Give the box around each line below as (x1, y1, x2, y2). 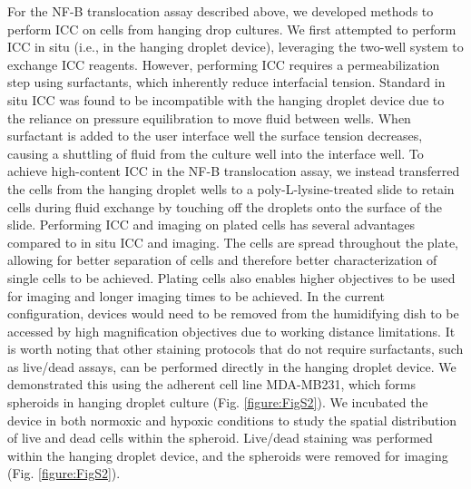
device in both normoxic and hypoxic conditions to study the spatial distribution (7, 410, 457, 429)
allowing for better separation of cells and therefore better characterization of (7, 250, 437, 269)
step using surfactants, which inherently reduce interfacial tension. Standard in (7, 73, 446, 92)
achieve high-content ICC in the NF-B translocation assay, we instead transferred (7, 161, 460, 181)
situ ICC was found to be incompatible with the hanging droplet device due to (7, 90, 445, 109)
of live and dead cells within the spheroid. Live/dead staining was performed (7, 428, 433, 447)
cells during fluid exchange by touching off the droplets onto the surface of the (7, 197, 443, 216)
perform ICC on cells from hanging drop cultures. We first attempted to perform (7, 19, 456, 38)
